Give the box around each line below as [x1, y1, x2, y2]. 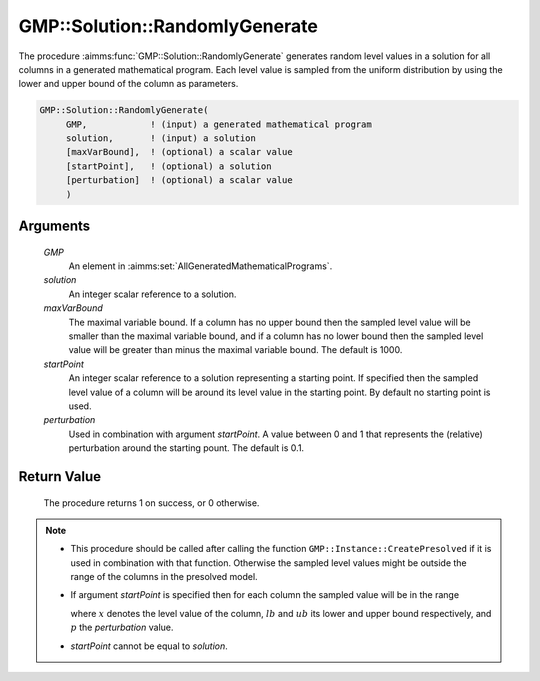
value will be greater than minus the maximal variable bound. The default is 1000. [68, 344, 403, 356]
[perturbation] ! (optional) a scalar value [65, 175, 294, 186]
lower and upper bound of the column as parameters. [18, 78, 239, 90]
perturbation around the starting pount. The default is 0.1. [68, 442, 305, 454]
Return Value [18, 468, 102, 485]
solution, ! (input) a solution [65, 133, 257, 144]
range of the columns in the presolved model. [70, 571, 259, 583]
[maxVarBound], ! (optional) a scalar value [65, 146, 294, 158]
